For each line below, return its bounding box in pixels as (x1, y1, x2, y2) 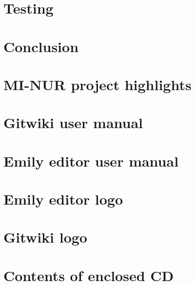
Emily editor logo (3, 189, 123, 209)
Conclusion (3, 36, 79, 56)
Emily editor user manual (3, 151, 179, 171)
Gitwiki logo (3, 227, 87, 247)
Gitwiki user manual (3, 113, 143, 133)
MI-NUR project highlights (3, 74, 192, 94)
